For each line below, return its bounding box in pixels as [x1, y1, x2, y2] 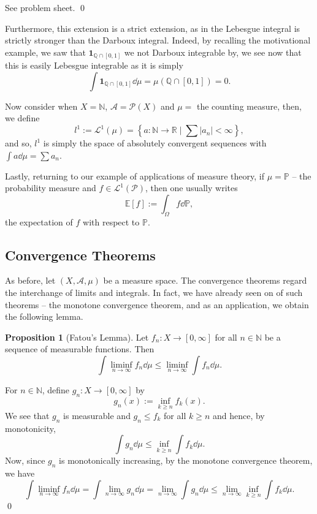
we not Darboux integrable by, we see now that [124, 45, 302, 58]
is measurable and [63, 409, 131, 422]
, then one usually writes [145, 181, 238, 194]
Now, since [5, 454, 45, 467]
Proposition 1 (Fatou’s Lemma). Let [5, 330, 149, 343]
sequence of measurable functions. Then [5, 342, 155, 355]
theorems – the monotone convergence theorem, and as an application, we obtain [5, 298, 309, 311]
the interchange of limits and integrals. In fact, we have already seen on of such [5, 286, 303, 299]
